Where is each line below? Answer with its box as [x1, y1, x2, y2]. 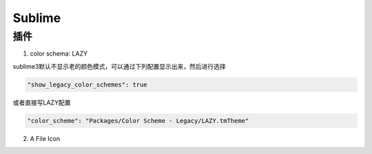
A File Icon [30, 134, 61, 142]
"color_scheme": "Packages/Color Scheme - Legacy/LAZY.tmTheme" [27, 117, 249, 124]
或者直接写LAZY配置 [12, 98, 71, 107]
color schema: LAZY [30, 49, 88, 58]
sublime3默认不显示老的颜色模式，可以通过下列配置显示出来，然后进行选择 [12, 62, 227, 70]
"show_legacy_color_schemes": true [27, 80, 147, 89]
